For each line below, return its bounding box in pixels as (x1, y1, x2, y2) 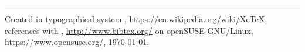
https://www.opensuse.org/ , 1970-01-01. (5, 36, 150, 48)
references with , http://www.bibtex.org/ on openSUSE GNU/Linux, (5, 24, 253, 36)
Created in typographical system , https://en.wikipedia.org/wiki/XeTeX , (5, 13, 267, 25)
